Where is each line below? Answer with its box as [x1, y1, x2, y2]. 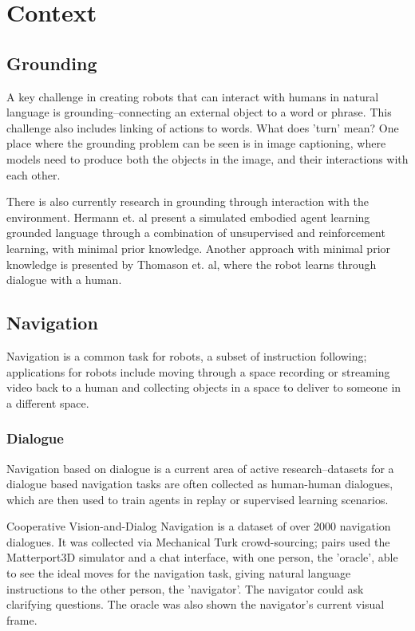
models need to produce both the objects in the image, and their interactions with [6, 150, 409, 167]
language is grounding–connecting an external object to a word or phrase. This [6, 104, 392, 120]
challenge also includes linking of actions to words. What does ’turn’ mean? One [6, 119, 399, 136]
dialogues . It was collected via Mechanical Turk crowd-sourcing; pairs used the [6, 533, 390, 550]
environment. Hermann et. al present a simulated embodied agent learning [6, 208, 370, 225]
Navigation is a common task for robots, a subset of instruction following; [6, 347, 367, 364]
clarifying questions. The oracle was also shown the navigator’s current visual [6, 596, 385, 613]
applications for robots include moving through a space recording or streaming [6, 363, 390, 380]
